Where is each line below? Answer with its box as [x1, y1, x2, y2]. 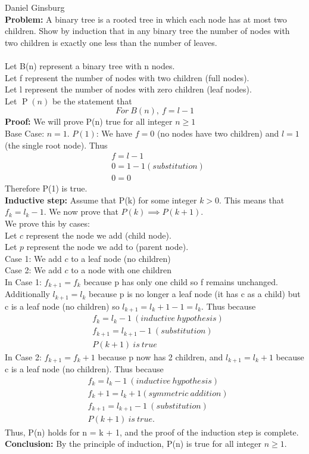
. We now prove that [43, 205, 118, 218]
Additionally [5, 288, 50, 300]
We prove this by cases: [5, 217, 90, 229]
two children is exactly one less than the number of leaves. [5, 36, 217, 48]
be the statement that [52, 94, 132, 107]
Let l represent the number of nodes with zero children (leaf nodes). [5, 83, 252, 95]
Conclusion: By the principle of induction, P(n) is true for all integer [5, 437, 261, 450]
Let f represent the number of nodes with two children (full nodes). [5, 71, 249, 84]
